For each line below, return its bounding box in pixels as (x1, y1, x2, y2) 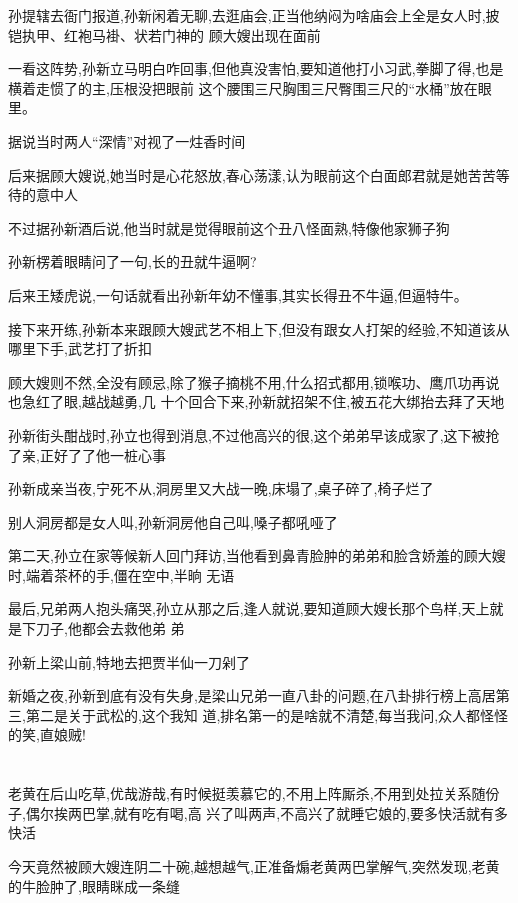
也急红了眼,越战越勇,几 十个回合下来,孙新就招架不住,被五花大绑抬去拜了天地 (8, 391, 505, 412)
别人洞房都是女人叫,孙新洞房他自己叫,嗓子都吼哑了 (8, 511, 338, 532)
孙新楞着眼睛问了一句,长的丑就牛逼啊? (8, 251, 257, 272)
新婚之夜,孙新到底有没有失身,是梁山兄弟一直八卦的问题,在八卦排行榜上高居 (8, 685, 496, 706)
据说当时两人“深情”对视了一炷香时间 (8, 130, 246, 151)
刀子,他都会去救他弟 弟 (35, 618, 185, 639)
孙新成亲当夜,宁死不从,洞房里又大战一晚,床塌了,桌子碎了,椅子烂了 (8, 478, 434, 499)
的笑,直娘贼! (8, 724, 86, 745)
